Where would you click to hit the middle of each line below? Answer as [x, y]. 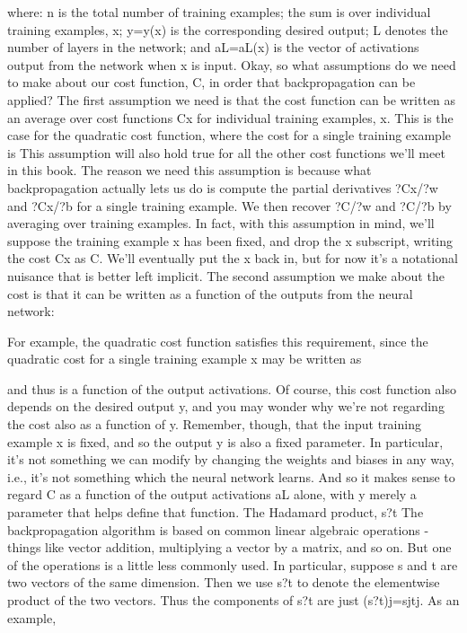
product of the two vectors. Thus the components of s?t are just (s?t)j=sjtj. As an [233, 600]
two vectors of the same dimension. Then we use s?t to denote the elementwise [224, 582]
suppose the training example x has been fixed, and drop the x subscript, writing [230, 240]
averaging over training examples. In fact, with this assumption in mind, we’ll [221, 223]
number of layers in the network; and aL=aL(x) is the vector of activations [213, 47]
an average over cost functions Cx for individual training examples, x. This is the [230, 117]
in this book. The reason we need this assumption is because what [189, 170]
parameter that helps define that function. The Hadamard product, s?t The [216, 512]
